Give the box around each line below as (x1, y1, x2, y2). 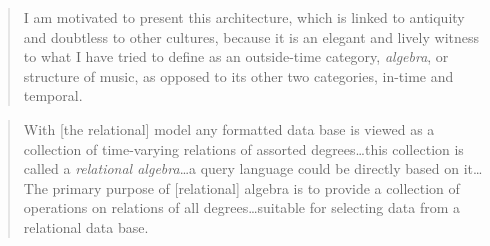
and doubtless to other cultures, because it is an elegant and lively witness (23, 26, 480, 47)
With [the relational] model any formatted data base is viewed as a (23, 118, 435, 139)
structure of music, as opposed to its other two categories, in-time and (23, 65, 454, 86)
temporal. (23, 85, 83, 106)
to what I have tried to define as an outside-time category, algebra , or (23, 46, 449, 67)
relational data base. (23, 216, 149, 237)
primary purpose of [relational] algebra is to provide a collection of (52, 177, 460, 198)
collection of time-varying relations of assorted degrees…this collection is (23, 138, 464, 159)
